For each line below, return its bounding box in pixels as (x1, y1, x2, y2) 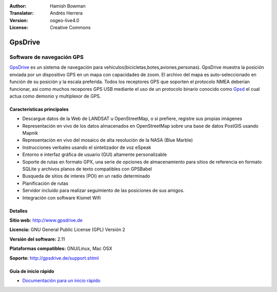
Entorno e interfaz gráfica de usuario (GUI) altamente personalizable (22, 151, 167, 158)
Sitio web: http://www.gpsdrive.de (9, 217, 83, 223)
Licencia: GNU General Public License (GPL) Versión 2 (9, 226, 126, 233)
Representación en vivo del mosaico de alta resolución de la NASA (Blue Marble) (22, 137, 193, 143)
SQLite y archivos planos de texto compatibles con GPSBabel (22, 166, 152, 172)
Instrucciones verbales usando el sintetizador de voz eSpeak (22, 144, 151, 150)
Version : (9, 17, 28, 23)
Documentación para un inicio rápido (22, 277, 101, 283)
